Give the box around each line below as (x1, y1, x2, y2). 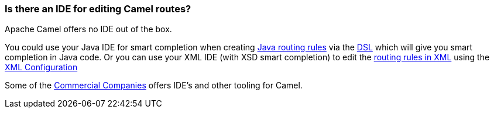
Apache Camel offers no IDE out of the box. (5, 24, 172, 35)
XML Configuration (5, 62, 78, 73)
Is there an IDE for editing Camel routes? (5, 3, 191, 15)
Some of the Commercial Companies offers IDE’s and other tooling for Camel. (5, 80, 303, 91)
